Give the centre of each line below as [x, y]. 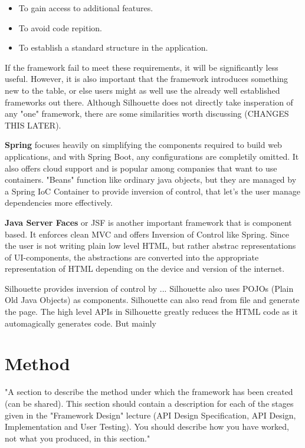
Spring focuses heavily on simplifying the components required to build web [143, 145]
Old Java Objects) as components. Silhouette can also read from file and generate [152, 300]
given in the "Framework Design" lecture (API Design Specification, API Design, [150, 415]
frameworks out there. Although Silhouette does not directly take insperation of [149, 102]
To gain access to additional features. [86, 8]
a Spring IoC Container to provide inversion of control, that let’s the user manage [152, 191]
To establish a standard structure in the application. [113, 47]
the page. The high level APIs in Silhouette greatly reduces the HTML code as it [151, 312]
